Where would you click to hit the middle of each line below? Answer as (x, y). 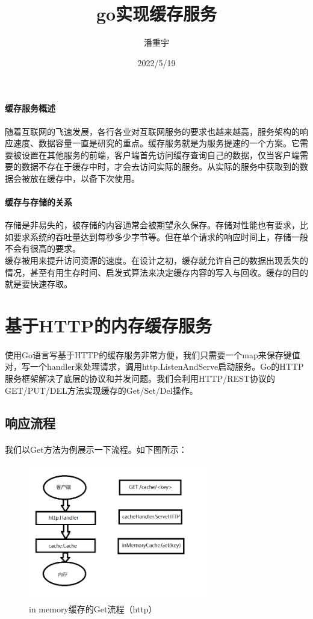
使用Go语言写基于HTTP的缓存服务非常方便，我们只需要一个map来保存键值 (153, 354)
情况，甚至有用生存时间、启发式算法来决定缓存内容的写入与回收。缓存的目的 (156, 272)
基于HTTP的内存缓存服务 (109, 325)
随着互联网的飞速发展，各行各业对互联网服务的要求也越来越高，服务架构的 (152, 131)
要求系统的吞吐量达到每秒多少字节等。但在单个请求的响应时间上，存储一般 (160, 236)
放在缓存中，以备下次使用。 (85, 178)
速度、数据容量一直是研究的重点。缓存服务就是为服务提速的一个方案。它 (156, 143)
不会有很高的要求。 (43, 248)
